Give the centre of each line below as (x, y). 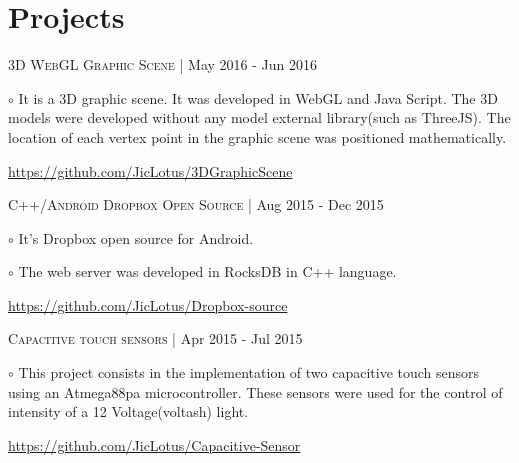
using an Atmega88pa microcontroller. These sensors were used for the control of (255, 391)
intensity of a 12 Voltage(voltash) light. (128, 411)
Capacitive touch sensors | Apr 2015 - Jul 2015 (155, 338)
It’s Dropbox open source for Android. (136, 237)
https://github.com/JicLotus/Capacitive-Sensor (154, 444)
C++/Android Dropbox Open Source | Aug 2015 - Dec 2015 (196, 204)
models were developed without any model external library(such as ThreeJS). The (259, 117)
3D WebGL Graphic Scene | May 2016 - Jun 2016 (162, 64)
